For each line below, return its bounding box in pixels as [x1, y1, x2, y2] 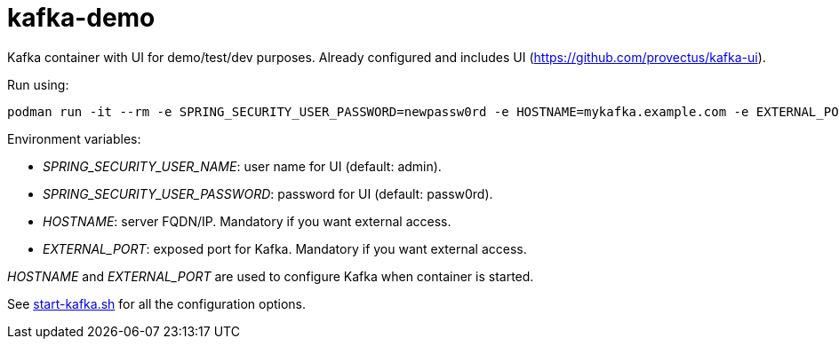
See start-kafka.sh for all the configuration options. [7, 295, 307, 311]
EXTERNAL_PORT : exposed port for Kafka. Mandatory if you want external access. [43, 240, 527, 256]
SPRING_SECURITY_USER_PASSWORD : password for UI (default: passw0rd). [43, 185, 493, 201]
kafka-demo [7, 3, 156, 33]
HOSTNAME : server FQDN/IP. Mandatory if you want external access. [43, 213, 451, 229]
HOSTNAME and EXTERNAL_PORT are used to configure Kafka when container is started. [7, 268, 534, 284]
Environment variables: [7, 130, 141, 146]
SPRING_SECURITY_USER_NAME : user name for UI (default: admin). [43, 158, 442, 174]
